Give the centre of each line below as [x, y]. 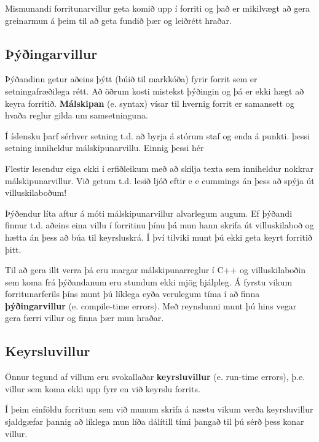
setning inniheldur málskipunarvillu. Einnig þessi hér [104, 148]
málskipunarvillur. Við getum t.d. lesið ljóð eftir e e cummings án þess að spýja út [160, 180]
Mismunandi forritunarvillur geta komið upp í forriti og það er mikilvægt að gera [157, 8]
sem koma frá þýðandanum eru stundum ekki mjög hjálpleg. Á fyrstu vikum [149, 281]
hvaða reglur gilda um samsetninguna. [77, 115]
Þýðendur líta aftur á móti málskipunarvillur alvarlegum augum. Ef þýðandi [149, 213]
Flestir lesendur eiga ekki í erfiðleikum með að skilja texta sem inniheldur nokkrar [159, 168]
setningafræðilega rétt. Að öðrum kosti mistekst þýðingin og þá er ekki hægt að [155, 91]
